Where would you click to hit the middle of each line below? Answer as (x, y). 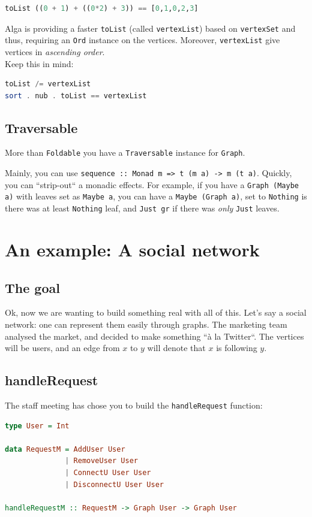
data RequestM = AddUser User (65, 449)
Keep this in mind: (39, 63)
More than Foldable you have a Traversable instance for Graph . (125, 152)
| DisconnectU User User (114, 484)
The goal (32, 287)
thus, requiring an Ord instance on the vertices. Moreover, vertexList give (142, 40)
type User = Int (37, 426)
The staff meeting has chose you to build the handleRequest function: (134, 405)
